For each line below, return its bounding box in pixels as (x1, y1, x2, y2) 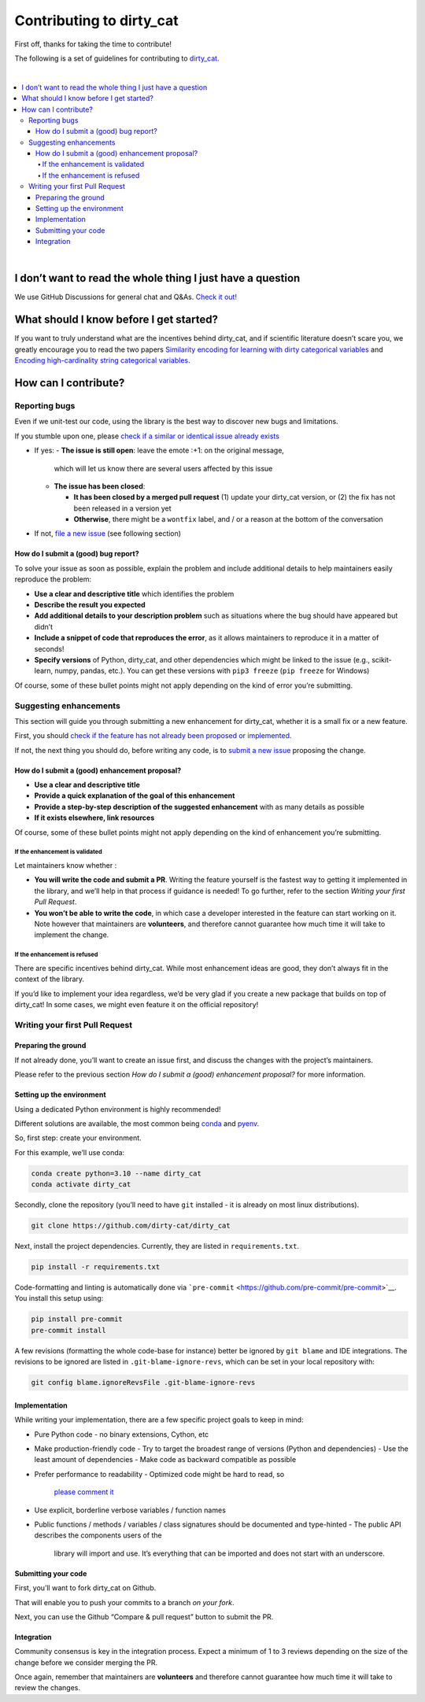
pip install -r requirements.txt (31, 1263, 161, 1272)
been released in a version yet (73, 504, 172, 513)
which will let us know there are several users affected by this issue (54, 463, 273, 473)
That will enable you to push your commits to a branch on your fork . (14, 1597, 235, 1607)
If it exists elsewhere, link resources (34, 813, 155, 822)
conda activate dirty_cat (31, 1180, 131, 1189)
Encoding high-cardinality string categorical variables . (14, 356, 190, 365)
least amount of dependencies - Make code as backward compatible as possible (34, 1455, 297, 1464)
